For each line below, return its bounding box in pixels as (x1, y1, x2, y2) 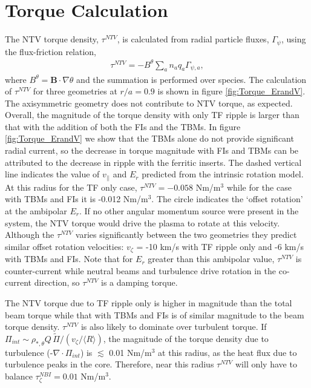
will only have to (235, 358, 297, 370)
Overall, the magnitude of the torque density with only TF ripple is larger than (5, 108, 300, 121)
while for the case (226, 180, 292, 193)
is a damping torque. (101, 276, 178, 289)
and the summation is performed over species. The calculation (76, 73, 307, 85)
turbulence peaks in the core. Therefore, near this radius (5, 358, 214, 370)
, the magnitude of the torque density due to (103, 332, 269, 344)
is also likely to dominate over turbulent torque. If (80, 320, 267, 333)
